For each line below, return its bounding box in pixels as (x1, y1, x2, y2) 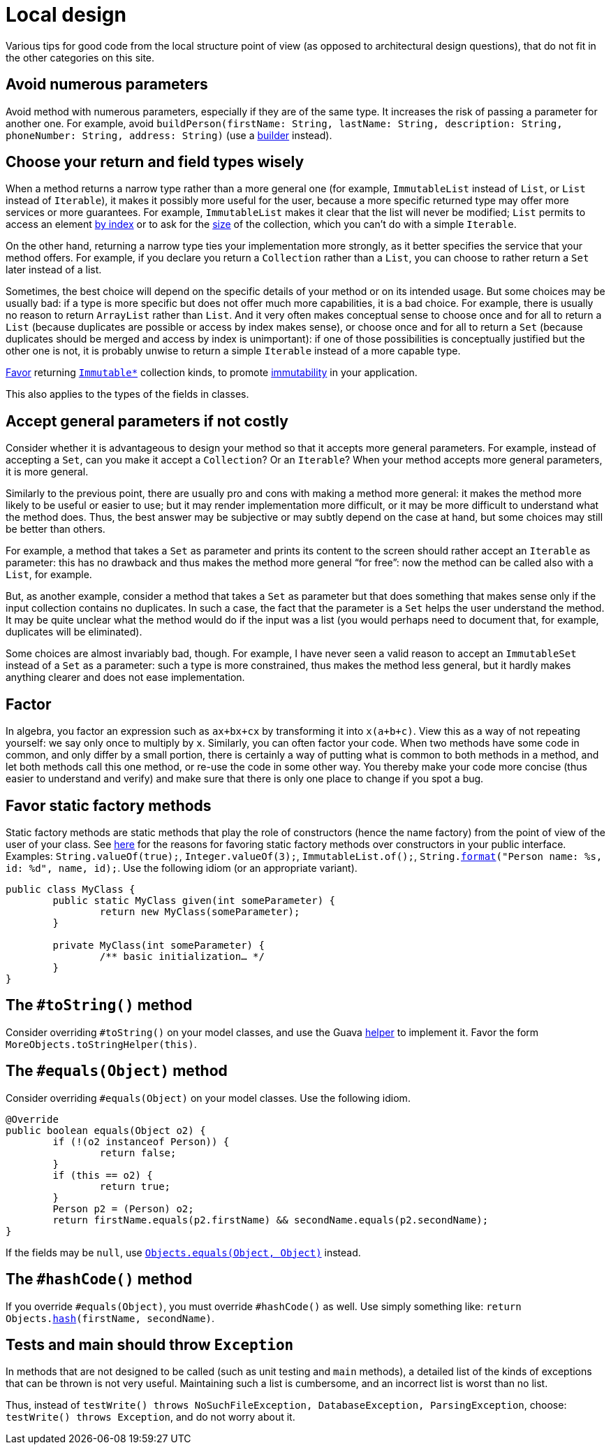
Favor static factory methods (6, 796, 212, 814)
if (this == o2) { (52, 1169, 153, 1181)
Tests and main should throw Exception (6, 1335, 294, 1354)
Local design (6, 3, 126, 27)
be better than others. (6, 523, 105, 536)
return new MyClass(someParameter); (99, 905, 300, 917)
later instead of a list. (6, 264, 102, 276)
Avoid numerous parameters (6, 76, 208, 94)
